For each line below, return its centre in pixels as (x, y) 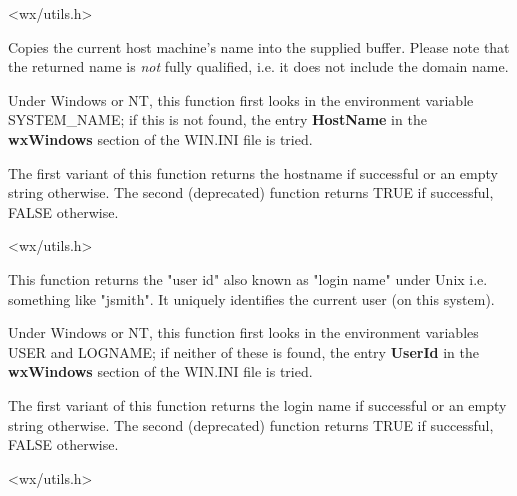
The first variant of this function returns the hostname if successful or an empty (253, 172)
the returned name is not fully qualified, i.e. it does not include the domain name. (258, 66)
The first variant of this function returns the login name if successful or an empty (257, 404)
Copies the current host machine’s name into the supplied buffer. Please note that (259, 46)
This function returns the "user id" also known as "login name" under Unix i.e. (248, 278)
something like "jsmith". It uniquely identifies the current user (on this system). (251, 298)
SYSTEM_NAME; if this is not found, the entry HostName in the (217, 119)
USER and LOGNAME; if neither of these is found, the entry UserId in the (243, 351)
